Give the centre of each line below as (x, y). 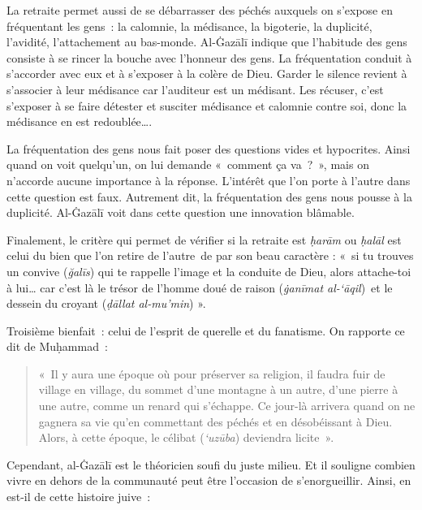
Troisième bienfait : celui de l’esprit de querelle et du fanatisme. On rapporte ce (206, 330)
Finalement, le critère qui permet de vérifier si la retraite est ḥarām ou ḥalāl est (204, 239)
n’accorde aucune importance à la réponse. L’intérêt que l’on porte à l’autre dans (209, 180)
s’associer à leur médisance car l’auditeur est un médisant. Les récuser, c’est (195, 89)
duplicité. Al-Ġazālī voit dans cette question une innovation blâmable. (181, 212)
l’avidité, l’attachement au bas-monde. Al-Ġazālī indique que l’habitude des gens (207, 42)
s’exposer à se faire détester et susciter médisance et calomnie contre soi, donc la (207, 105)
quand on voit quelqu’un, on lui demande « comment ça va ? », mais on (188, 164)
